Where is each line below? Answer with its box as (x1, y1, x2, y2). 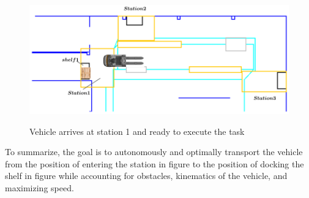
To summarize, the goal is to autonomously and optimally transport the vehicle (5, 145, 303, 158)
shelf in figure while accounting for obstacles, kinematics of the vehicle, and (5, 169, 288, 182)
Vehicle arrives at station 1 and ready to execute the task (29, 124, 245, 137)
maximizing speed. (5, 181, 74, 194)
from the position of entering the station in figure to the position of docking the (5, 157, 304, 170)
